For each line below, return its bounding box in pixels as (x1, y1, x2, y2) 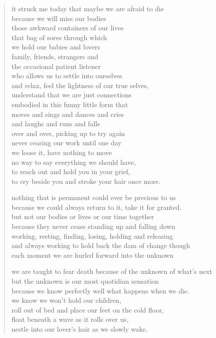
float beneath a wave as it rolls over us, (11, 314, 129, 324)
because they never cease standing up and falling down (11, 221, 176, 231)
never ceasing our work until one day (11, 137, 122, 148)
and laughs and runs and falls (11, 118, 100, 129)
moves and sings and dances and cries (11, 109, 124, 119)
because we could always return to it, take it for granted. (11, 202, 182, 212)
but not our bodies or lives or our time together (11, 211, 154, 222)
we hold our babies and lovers (11, 42, 100, 52)
